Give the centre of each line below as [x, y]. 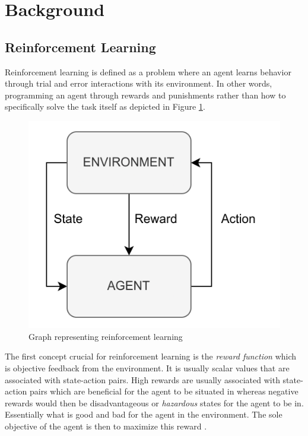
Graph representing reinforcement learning [106, 336]
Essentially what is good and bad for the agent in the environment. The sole [144, 414]
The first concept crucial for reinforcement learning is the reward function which [151, 356]
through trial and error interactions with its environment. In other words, [139, 83]
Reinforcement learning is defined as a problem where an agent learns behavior [148, 71]
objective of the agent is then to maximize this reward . [106, 426]
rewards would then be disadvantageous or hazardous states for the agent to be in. [154, 402]
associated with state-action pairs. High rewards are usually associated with [142, 379]
